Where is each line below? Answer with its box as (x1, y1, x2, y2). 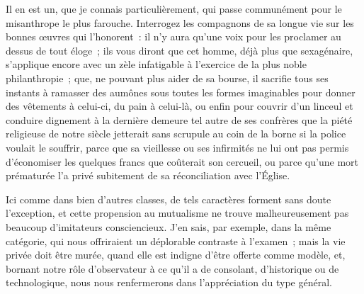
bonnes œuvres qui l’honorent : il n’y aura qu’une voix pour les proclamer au (6, 29, 341, 44)
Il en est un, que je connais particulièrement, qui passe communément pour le (6, 1, 342, 16)
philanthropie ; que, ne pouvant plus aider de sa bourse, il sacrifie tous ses (6, 70, 329, 85)
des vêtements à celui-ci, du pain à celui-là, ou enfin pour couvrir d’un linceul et (6, 98, 353, 113)
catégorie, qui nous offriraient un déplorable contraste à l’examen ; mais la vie (6, 233, 346, 248)
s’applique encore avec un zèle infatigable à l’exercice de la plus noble (6, 57, 307, 72)
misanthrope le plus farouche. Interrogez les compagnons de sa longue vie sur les (6, 15, 354, 30)
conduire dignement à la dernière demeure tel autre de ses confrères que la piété (6, 112, 353, 127)
